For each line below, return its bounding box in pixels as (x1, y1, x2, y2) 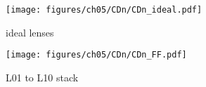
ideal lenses (6, 25, 54, 39)
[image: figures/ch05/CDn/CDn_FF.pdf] (6, 50, 187, 60)
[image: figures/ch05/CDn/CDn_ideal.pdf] (6, 5, 202, 15)
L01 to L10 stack (6, 69, 79, 84)
